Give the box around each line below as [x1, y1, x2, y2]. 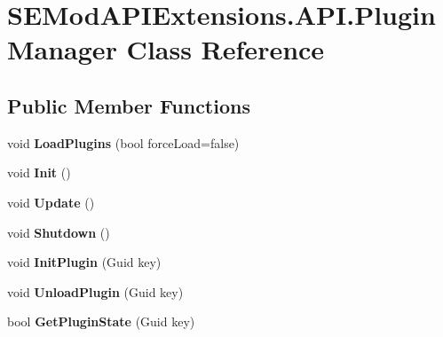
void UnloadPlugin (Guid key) [7, 282, 184, 301]
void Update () [7, 192, 95, 211]
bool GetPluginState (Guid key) [7, 312, 195, 331]
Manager [7, 31, 117, 67]
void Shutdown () [7, 223, 110, 241]
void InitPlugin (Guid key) [7, 253, 162, 271]
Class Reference [126, 31, 325, 67]
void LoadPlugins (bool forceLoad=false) [7, 133, 240, 152]
